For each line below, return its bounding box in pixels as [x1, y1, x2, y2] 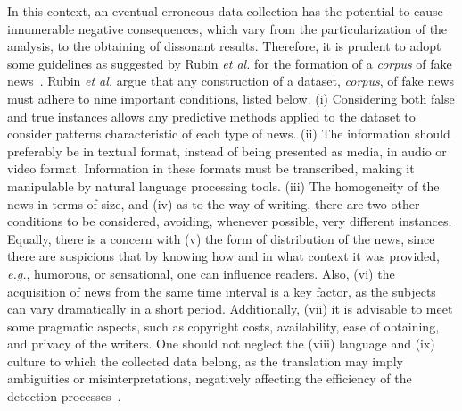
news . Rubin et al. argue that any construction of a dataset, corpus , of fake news [7, 71, 455, 90]
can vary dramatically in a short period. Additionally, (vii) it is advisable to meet [7, 299, 453, 318]
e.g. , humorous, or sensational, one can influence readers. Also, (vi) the [7, 264, 395, 282]
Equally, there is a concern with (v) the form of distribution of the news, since [7, 229, 435, 247]
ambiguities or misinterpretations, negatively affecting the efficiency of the [7, 369, 412, 388]
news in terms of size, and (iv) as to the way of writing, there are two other [7, 194, 420, 213]
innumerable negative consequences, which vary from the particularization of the [7, 19, 448, 38]
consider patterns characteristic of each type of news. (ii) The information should [7, 124, 450, 143]
